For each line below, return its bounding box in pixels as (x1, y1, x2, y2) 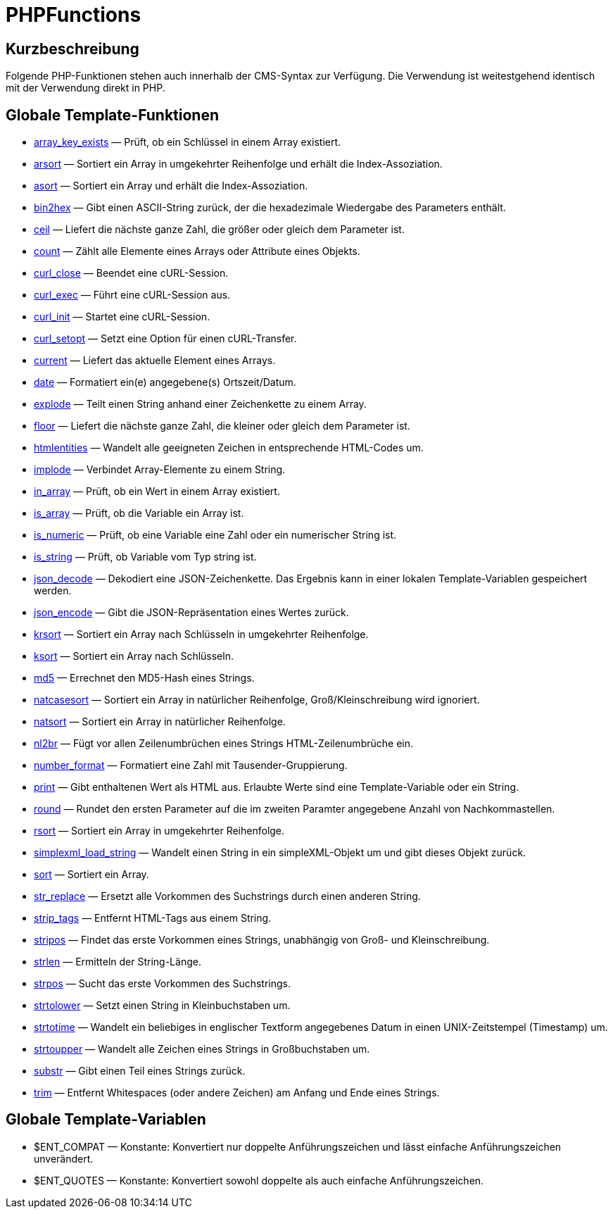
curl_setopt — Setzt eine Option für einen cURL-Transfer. (34, 332, 297, 345)
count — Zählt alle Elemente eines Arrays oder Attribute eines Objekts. (34, 245, 360, 258)
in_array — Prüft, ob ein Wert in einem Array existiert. (34, 485, 280, 498)
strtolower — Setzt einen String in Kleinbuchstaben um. (34, 999, 291, 1012)
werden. (34, 584, 72, 597)
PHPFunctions (6, 3, 141, 27)
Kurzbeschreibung (6, 39, 139, 58)
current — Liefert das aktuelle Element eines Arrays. (34, 354, 276, 367)
